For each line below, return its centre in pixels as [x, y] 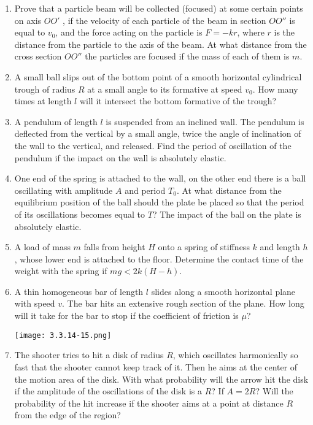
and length [280, 247]
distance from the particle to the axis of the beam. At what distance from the [160, 44]
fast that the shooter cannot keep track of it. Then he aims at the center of [156, 366]
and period [145, 190]
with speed [35, 303]
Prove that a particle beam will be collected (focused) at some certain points [159, 8]
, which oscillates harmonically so [235, 355]
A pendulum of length [56, 121]
